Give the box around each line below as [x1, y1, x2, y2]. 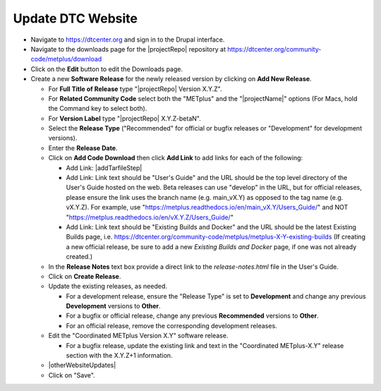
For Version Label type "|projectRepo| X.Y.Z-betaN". [48, 114, 201, 123]
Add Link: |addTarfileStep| [66, 163, 143, 172]
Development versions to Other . [66, 302, 162, 311]
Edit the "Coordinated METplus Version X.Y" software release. [48, 332, 229, 340]
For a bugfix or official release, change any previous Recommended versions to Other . [66, 311, 319, 320]
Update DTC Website [13, 11, 138, 26]
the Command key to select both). [48, 104, 147, 113]
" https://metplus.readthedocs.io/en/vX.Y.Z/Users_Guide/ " [66, 212, 234, 222]
